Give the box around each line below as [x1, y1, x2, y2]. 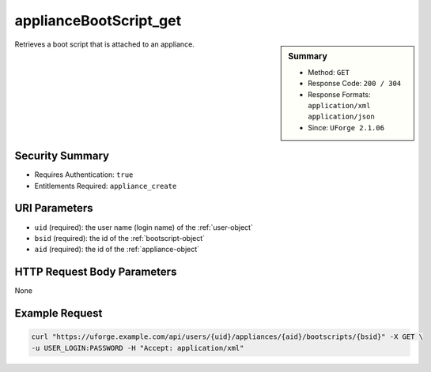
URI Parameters [14, 201, 94, 215]
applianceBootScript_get [14, 12, 182, 29]
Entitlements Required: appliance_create [34, 181, 177, 190]
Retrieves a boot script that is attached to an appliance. [14, 39, 195, 49]
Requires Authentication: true [34, 170, 134, 179]
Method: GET [308, 67, 350, 77]
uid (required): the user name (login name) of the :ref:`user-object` [34, 222, 253, 232]
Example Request [14, 306, 103, 320]
